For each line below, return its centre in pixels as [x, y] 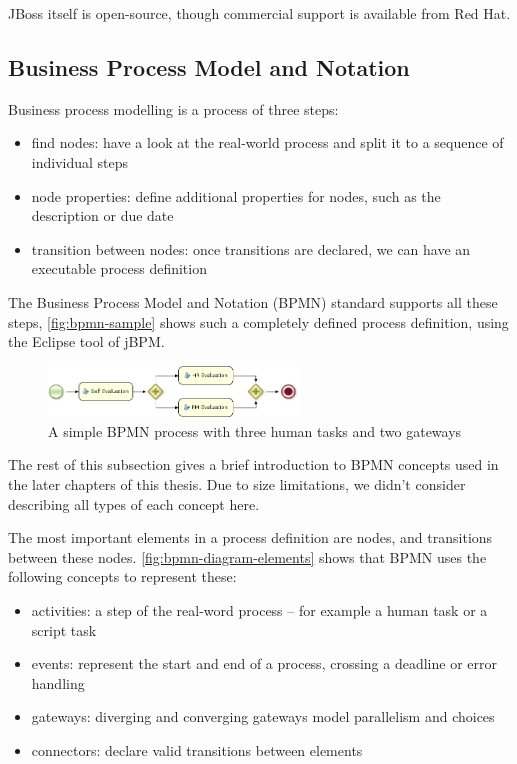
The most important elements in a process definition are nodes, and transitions [250, 537]
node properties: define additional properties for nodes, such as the [236, 195]
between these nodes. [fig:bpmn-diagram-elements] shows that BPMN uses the [247, 556]
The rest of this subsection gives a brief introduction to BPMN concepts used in [253, 464]
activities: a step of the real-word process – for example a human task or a [259, 610]
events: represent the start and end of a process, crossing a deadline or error [264, 663]
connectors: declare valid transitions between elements [197, 749]
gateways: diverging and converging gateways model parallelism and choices [263, 716]
